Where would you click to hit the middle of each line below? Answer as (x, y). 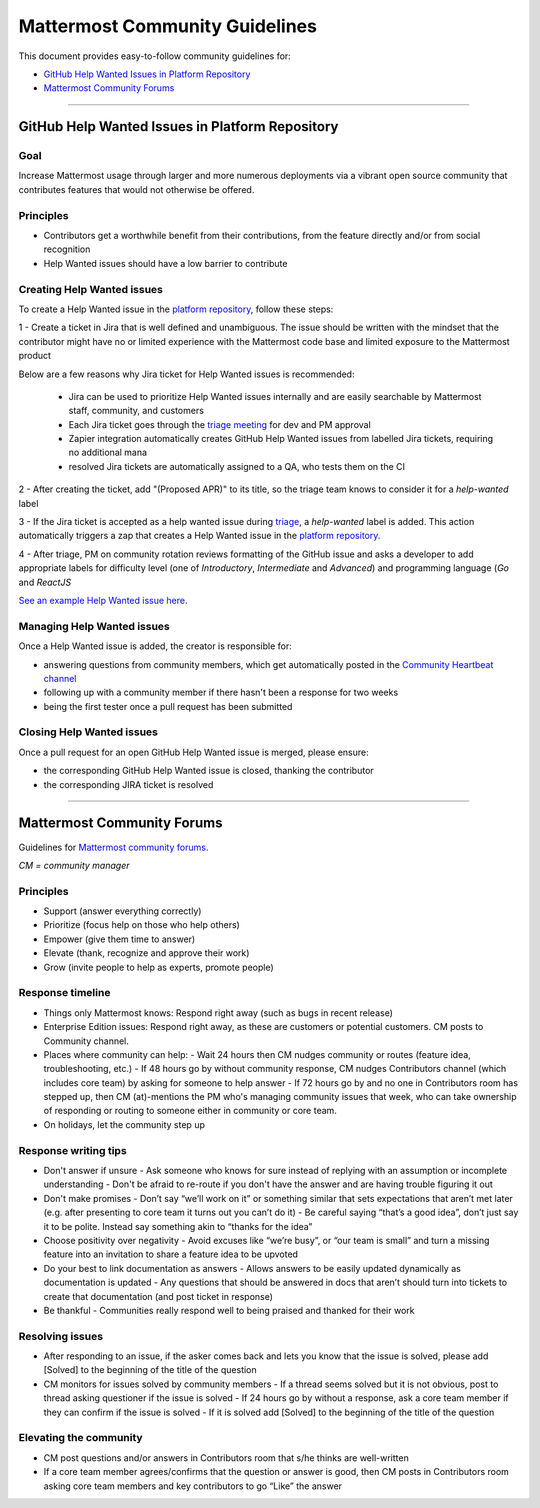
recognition (67, 249)
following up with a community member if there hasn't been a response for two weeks (221, 692)
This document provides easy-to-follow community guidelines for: (155, 56)
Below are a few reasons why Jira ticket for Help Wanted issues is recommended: (186, 374)
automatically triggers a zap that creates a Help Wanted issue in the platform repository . (199, 536)
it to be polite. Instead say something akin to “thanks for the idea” (178, 1226)
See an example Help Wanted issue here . (103, 600)
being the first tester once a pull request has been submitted (168, 706)
